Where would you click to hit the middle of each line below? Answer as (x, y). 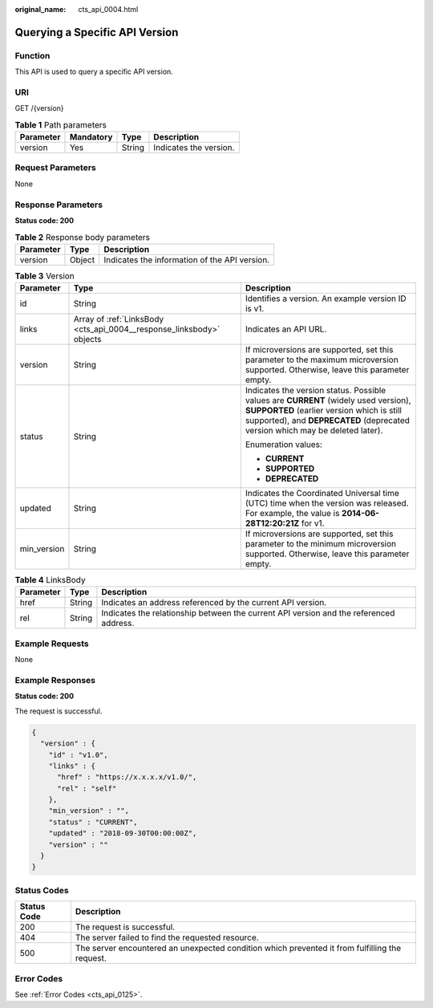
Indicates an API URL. (286, 329)
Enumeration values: (283, 445)
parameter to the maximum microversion (322, 360)
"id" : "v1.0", (78, 755)
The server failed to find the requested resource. (167, 937)
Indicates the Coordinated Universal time (322, 494)
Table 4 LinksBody (50, 580)
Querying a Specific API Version (97, 32)
